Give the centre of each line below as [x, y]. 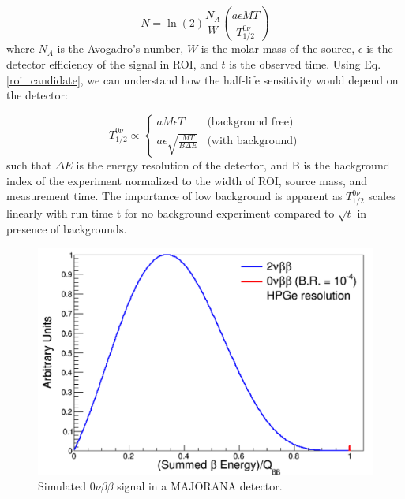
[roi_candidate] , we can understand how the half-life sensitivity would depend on [202, 79]
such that [29, 164]
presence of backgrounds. [67, 228]
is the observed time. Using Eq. [305, 64]
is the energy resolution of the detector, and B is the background [233, 164]
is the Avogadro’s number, [120, 48]
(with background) [252, 142]
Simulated [62, 486]
